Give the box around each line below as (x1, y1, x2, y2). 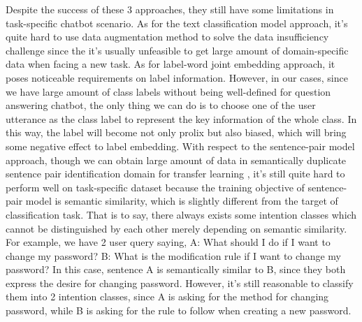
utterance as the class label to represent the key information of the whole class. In (6, 111, 357, 126)
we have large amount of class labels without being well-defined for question (6, 84, 331, 98)
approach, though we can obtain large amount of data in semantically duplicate (6, 152, 347, 167)
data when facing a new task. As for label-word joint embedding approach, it (6, 57, 335, 71)
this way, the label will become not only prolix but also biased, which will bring (6, 125, 347, 140)
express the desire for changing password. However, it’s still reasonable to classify (6, 275, 354, 290)
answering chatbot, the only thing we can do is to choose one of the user (6, 98, 316, 112)
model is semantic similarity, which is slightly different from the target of (25, 193, 338, 208)
